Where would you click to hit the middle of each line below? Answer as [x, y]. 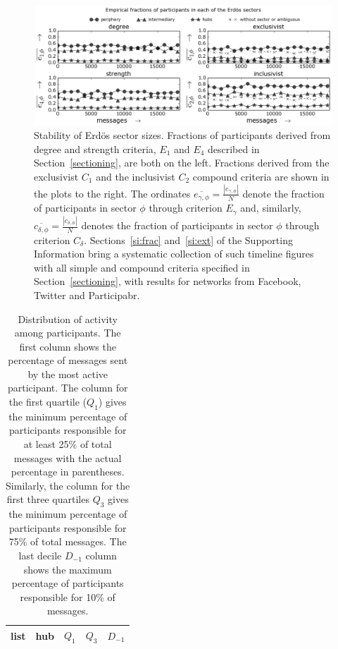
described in [233, 148]
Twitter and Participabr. [87, 295]
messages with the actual [68, 457]
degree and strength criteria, [95, 148]
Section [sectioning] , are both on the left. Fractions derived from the [182, 163]
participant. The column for [68, 388]
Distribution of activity [68, 319]
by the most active [68, 374]
